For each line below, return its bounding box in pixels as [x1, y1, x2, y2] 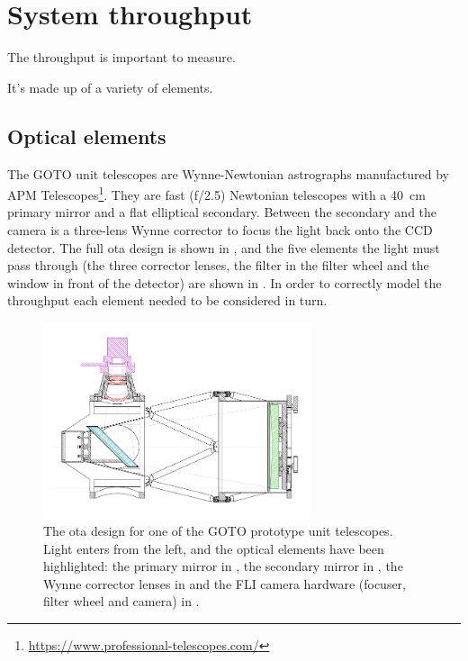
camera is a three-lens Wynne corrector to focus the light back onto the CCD [7, 220, 433, 239]
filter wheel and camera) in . [43, 592, 200, 611]
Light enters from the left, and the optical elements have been [43, 539, 384, 557]
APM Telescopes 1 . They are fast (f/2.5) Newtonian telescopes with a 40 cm [7, 183, 426, 204]
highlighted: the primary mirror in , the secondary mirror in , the [43, 557, 403, 575]
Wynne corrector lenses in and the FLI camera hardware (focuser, [43, 574, 406, 593]
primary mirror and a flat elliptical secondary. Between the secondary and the [7, 203, 437, 222]
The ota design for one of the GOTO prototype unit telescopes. [43, 521, 393, 539]
